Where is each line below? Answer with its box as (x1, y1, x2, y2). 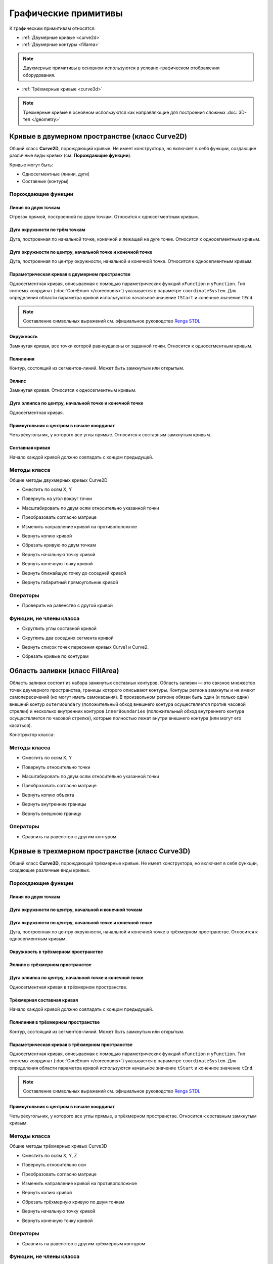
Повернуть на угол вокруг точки (22, 495, 92, 502)
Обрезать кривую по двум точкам (22, 542, 96, 548)
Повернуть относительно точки (22, 764, 90, 770)
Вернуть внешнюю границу (22, 810, 82, 817)
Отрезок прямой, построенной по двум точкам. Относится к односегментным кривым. (9, 214, 199, 220)
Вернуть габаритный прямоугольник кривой (22, 579, 118, 585)
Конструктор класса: (9, 732, 55, 738)
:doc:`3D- (226, 109, 247, 115)
